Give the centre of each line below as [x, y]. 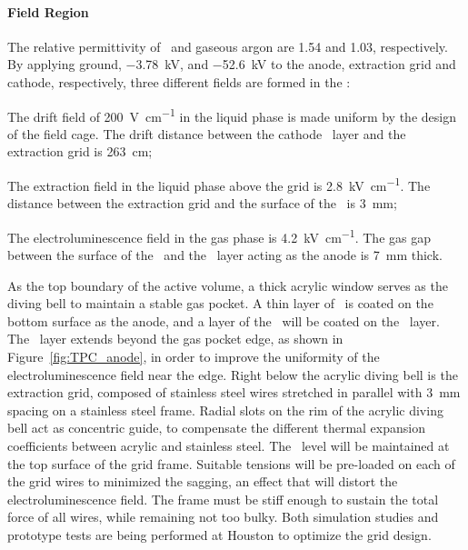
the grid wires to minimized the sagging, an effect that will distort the [203, 481]
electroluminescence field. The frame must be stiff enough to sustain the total [223, 499]
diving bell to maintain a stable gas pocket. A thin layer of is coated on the [220, 303]
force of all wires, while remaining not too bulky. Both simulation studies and [223, 517]
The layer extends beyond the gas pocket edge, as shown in [175, 339]
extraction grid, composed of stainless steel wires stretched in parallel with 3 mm [234, 392]
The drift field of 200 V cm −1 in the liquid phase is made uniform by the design [232, 115]
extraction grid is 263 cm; [80, 151]
